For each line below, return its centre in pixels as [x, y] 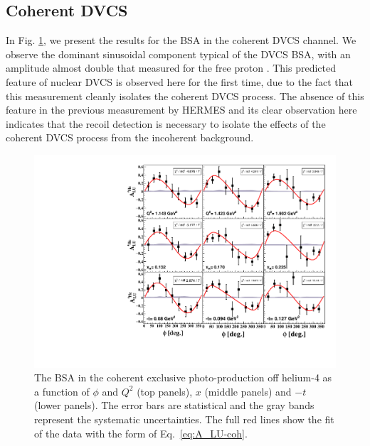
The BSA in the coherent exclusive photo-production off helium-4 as [183, 377]
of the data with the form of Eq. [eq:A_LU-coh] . [141, 433]
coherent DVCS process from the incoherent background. [130, 137]
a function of [62, 391]
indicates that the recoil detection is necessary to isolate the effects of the [166, 123]
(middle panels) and [248, 391]
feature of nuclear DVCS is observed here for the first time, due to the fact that [179, 81]
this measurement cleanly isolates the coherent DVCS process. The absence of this [185, 96]
